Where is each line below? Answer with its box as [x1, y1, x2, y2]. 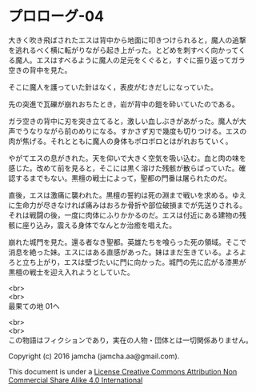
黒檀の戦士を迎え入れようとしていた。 [8, 267, 134, 277]
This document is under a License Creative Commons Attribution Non [8, 366, 238, 376]
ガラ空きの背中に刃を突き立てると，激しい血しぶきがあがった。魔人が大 [8, 116, 246, 126]
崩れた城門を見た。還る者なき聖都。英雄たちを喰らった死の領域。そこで [8, 237, 246, 246]
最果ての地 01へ [8, 301, 60, 310]
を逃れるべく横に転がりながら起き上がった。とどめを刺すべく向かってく [8, 45, 246, 54]
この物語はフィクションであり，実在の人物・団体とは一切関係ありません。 [8, 335, 254, 345]
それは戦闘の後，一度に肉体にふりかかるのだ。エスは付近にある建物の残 [8, 210, 246, 220]
